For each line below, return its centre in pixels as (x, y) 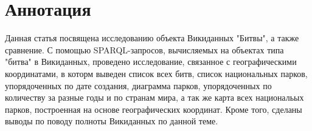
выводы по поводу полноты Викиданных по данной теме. (112, 121)
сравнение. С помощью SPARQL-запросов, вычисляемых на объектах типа (144, 49)
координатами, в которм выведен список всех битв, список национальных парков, (156, 73)
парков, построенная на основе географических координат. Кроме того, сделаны (154, 109)
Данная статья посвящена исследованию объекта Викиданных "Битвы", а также (152, 38)
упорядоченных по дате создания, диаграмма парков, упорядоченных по (138, 85)
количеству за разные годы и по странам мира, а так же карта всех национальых (154, 97)
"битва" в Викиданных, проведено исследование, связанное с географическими (151, 62)
